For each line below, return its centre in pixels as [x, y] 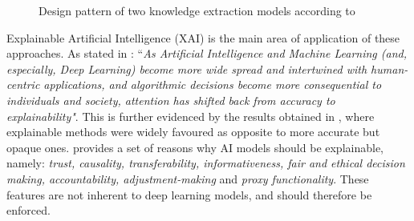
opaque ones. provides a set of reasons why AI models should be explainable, [195, 147]
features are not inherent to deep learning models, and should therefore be [189, 194]
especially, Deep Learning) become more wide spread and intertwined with [187, 68]
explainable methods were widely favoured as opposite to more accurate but [193, 132]
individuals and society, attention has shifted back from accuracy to [171, 100]
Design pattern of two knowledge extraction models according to [197, 10]
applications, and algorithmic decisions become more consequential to [213, 84]
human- [390, 68]
